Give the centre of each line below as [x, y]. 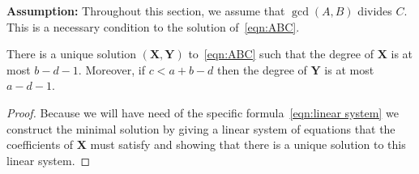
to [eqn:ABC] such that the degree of [281, 54]
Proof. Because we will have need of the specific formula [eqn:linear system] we [203, 112]
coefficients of [40, 144]
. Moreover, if [111, 69]
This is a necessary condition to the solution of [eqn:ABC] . [153, 26]
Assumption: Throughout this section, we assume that [146, 11]
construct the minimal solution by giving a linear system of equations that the [201, 128]
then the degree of [262, 69]
